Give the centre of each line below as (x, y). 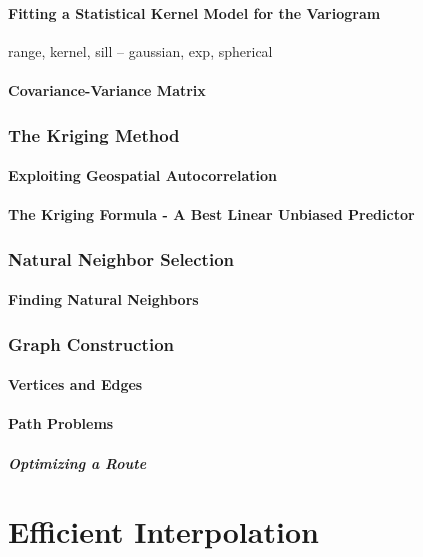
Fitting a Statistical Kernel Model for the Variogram (194, 12)
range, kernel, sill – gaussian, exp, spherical (140, 50)
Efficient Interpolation (163, 531)
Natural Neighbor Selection (121, 258)
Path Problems (61, 423)
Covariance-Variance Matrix (107, 89)
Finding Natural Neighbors (103, 299)
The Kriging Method (94, 134)
